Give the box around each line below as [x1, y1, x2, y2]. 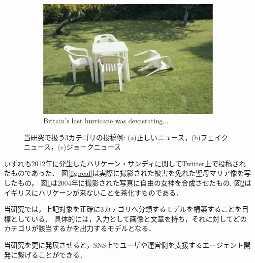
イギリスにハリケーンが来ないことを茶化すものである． [4, 187, 183, 197]
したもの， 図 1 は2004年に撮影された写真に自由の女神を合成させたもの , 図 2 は [4, 178, 252, 188]
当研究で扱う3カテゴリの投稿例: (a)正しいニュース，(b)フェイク [24, 132, 228, 142]
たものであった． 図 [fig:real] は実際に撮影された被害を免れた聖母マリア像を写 [4, 168, 251, 178]
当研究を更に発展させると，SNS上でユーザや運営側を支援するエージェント [4, 240, 244, 250]
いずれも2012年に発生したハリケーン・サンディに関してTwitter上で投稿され [4, 158, 246, 168]
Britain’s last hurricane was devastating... [43, 115, 169, 126]
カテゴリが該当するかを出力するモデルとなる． [4, 223, 156, 233]
